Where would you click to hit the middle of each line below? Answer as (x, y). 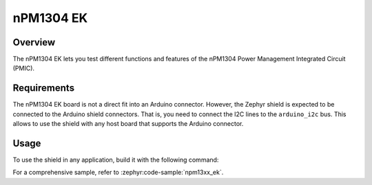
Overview (34, 42)
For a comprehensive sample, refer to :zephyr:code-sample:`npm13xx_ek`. (118, 173)
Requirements (44, 88)
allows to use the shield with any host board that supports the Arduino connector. (128, 124)
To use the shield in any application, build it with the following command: (116, 160)
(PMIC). (23, 68)
